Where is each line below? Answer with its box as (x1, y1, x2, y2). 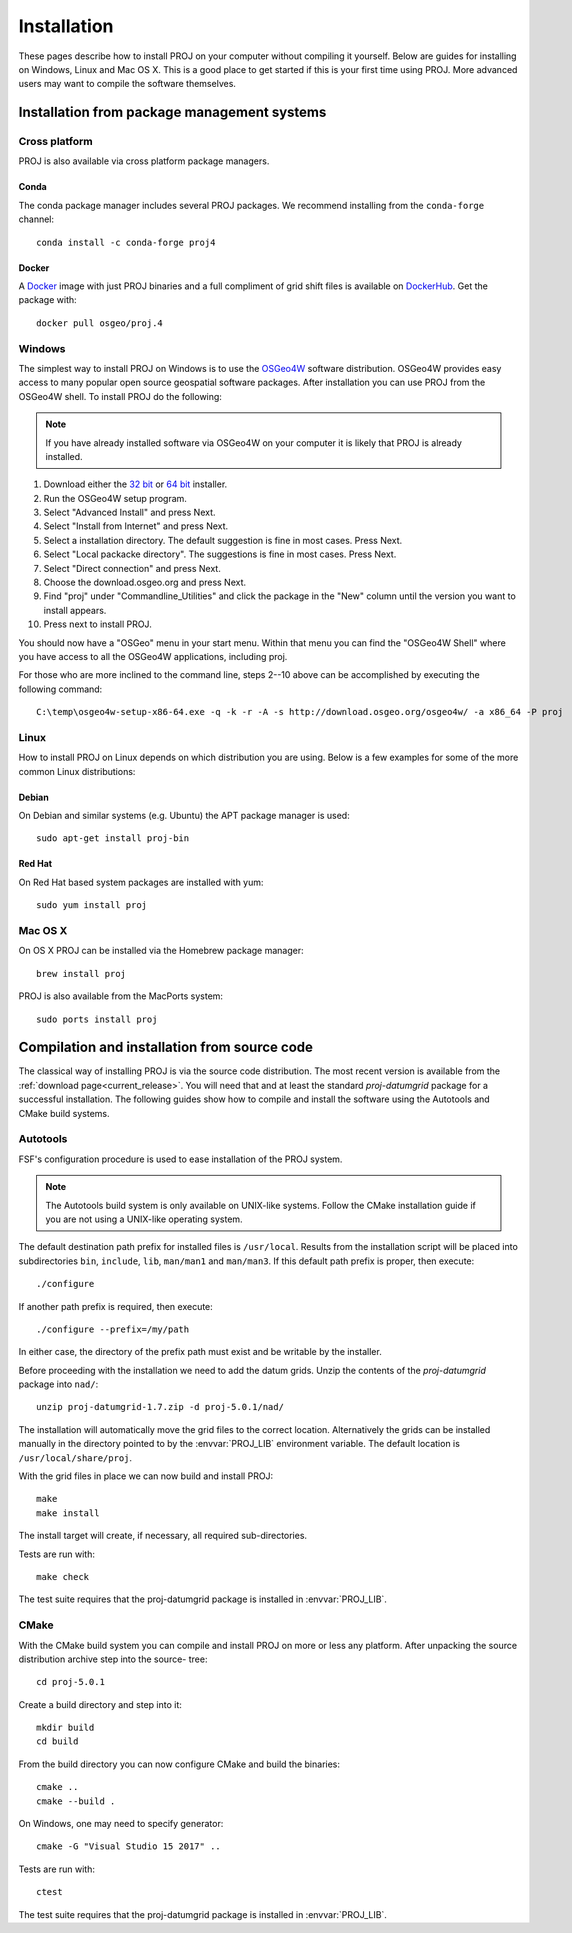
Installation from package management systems (18, 104, 327, 121)
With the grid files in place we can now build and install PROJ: (18, 1470, 274, 1482)
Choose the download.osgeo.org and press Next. (43, 576, 247, 589)
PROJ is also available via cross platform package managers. (18, 155, 270, 167)
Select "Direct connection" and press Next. (43, 562, 222, 574)
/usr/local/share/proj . (18, 1451, 133, 1464)
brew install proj (36, 968, 127, 979)
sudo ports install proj (36, 1013, 158, 1025)
